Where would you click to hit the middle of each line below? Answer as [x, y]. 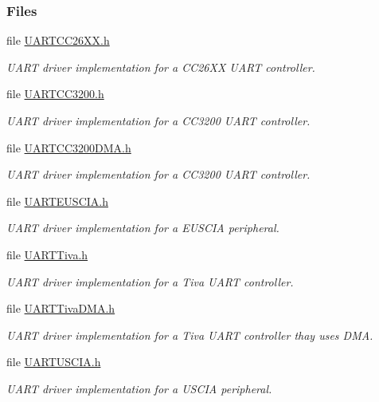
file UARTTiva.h [47, 254]
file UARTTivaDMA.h [61, 308]
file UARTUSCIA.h [54, 362]
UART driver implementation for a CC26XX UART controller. [161, 67]
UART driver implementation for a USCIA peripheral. [139, 388]
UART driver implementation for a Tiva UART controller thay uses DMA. [190, 335]
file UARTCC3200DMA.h [69, 147]
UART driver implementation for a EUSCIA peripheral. [143, 228]
